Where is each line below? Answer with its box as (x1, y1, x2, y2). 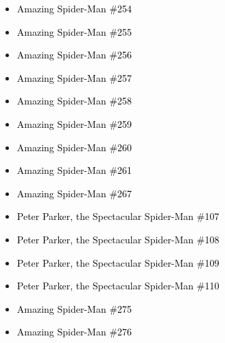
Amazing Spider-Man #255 (16, 24, 132, 38)
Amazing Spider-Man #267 (16, 186, 132, 200)
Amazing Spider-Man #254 (16, 1, 132, 15)
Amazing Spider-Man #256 (16, 47, 132, 62)
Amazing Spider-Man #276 (16, 324, 132, 339)
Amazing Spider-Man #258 (16, 93, 132, 108)
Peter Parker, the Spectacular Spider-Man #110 (16, 278, 220, 293)
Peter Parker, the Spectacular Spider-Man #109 (16, 255, 220, 269)
